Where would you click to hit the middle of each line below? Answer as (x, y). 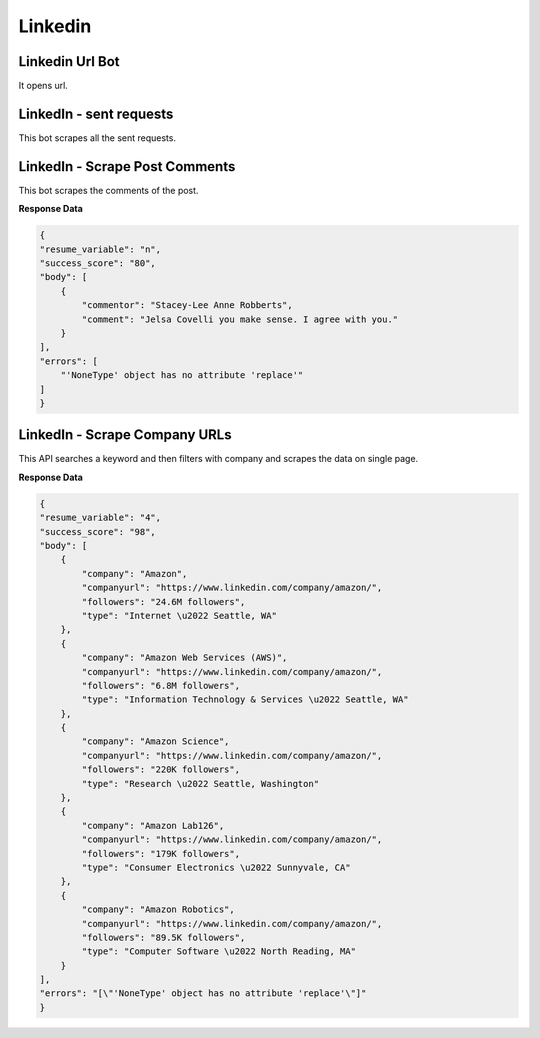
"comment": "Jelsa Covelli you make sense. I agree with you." (240, 319)
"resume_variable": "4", (100, 518)
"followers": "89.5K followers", (163, 937)
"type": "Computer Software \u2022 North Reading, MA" (219, 951)
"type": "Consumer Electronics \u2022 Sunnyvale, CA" (216, 867)
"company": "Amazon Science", (155, 741)
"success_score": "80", (98, 263)
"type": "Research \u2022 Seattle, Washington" (200, 783)
